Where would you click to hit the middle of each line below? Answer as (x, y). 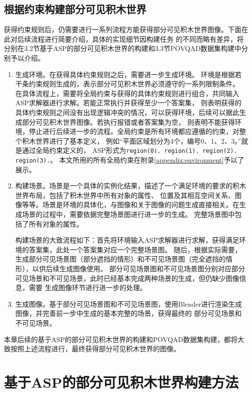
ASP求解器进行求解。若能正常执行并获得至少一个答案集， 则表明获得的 (128, 103)
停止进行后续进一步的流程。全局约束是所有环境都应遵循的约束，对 (134, 131)
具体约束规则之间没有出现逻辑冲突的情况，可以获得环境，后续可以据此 (127, 112)
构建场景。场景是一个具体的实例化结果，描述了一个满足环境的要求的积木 (131, 186)
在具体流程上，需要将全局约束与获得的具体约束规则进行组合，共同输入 (127, 93)
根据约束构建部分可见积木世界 (75, 9)
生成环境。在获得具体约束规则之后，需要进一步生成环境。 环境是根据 (125, 74)
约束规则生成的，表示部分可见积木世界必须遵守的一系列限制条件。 (134, 84)
